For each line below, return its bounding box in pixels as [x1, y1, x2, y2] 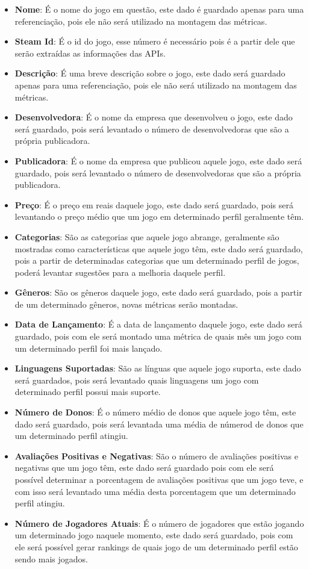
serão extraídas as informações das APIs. [14, 46, 166, 59]
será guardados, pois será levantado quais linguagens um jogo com [14, 373, 259, 386]
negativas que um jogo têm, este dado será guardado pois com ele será [14, 461, 274, 474]
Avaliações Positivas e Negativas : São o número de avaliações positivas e [14, 449, 298, 462]
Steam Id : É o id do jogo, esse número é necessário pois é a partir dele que [14, 35, 295, 48]
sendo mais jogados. [14, 552, 88, 565]
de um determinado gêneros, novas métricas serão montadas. [14, 297, 239, 310]
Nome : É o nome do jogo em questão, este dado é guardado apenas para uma [14, 3, 304, 15]
